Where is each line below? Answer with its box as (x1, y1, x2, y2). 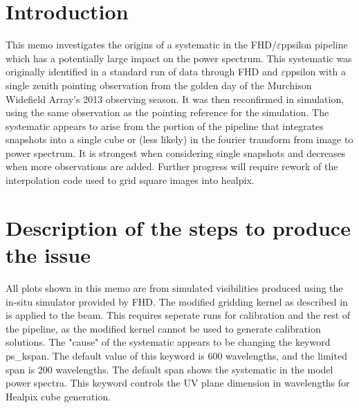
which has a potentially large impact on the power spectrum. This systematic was (6, 50, 352, 65)
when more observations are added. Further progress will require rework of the (6, 159, 338, 174)
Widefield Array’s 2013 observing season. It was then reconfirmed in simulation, (6, 91, 344, 106)
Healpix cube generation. (6, 389, 111, 403)
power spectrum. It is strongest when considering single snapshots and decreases (6, 145, 346, 160)
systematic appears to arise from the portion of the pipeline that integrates (6, 118, 324, 133)
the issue (6, 241, 91, 269)
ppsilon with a (285, 64, 346, 79)
